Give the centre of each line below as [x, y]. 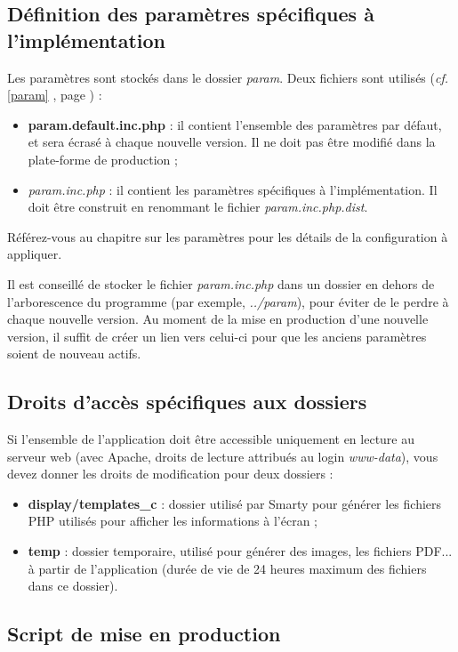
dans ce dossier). [73, 586]
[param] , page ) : [55, 95]
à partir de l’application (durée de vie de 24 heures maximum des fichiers [227, 568]
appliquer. [35, 254]
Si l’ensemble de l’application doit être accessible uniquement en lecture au [211, 439]
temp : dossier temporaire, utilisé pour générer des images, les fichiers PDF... [240, 551]
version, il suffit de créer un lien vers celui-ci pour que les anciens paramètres [217, 336]
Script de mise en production [144, 634]
